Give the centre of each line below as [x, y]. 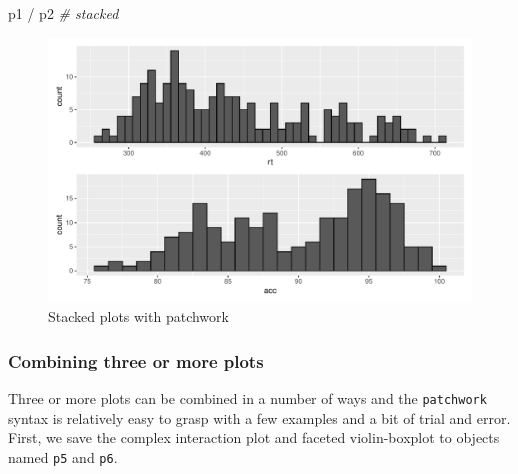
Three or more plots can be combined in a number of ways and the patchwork [247, 398]
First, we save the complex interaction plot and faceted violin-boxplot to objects [254, 437]
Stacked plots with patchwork [138, 316]
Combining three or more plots [136, 360]
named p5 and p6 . [63, 456]
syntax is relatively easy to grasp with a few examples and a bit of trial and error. [259, 417]
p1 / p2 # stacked [63, 13]
